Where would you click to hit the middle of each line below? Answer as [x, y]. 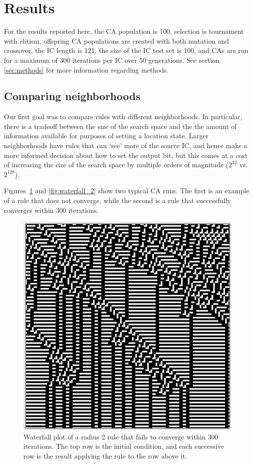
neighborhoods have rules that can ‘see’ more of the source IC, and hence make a [126, 145]
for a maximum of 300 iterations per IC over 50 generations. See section [112, 60]
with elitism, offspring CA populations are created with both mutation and [116, 40]
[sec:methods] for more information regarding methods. [86, 69]
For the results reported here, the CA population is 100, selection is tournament [124, 31]
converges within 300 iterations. [51, 210]
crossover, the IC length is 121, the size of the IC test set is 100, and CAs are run [126, 50]
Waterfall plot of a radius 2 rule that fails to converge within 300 [121, 436]
